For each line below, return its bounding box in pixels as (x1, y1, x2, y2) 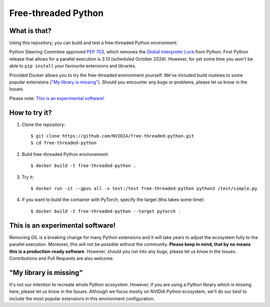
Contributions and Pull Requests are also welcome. (9, 255, 114, 261)
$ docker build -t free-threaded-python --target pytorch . (30, 208, 181, 214)
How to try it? (9, 108, 52, 117)
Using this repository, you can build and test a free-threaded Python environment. (9, 40, 178, 46)
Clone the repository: (21, 121, 65, 127)
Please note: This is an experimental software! (9, 95, 104, 101)
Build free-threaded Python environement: (21, 151, 109, 157)
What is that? (9, 26, 52, 35)
